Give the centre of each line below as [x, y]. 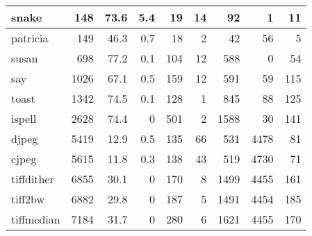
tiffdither [33, 179]
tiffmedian [36, 219]
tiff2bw [28, 199]
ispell [24, 118]
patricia [30, 38]
